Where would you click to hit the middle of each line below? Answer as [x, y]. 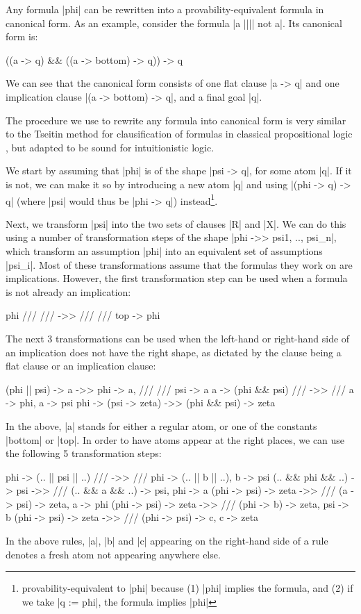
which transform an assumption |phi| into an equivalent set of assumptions [164, 250]
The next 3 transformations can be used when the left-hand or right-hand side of [178, 338]
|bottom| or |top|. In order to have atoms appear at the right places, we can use [175, 439]
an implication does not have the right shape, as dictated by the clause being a [174, 352]
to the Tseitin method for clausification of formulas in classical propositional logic [179, 134]
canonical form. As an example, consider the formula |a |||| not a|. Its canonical [174, 23]
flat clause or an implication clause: [81, 366]
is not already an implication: [68, 291]
